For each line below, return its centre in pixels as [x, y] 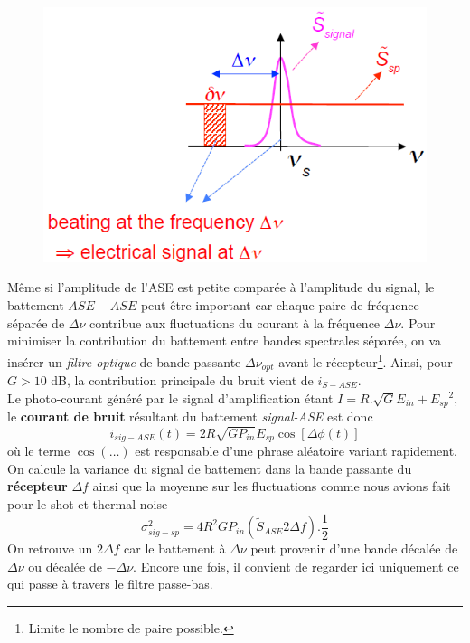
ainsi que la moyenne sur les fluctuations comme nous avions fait [272, 486]
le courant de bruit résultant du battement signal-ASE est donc [190, 416]
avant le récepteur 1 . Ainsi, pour [366, 360]
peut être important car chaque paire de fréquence [280, 305]
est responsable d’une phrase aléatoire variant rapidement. [296, 451]
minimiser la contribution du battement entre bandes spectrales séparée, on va [225, 340]
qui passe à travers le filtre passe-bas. [110, 584]
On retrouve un [50, 548]
